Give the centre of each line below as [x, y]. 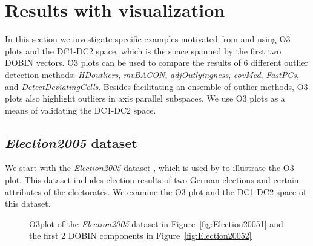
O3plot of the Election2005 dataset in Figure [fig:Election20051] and [156, 223]
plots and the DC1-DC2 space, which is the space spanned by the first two [143, 50]
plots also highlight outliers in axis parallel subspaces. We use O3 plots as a [145, 98]
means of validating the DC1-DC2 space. [81, 110]
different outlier [280, 63]
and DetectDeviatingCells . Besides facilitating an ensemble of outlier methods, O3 [156, 86]
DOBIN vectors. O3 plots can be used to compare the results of [123, 63]
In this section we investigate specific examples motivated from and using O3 [148, 39]
